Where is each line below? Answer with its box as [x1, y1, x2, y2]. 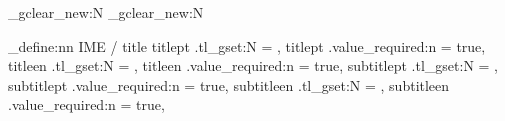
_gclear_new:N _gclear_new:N [8, 2, 204, 22]
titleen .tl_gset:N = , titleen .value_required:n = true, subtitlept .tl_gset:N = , [8, 55, 498, 76]
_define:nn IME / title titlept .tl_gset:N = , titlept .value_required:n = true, [8, 35, 486, 56]
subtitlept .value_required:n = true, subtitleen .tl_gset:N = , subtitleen [8, 74, 450, 95]
